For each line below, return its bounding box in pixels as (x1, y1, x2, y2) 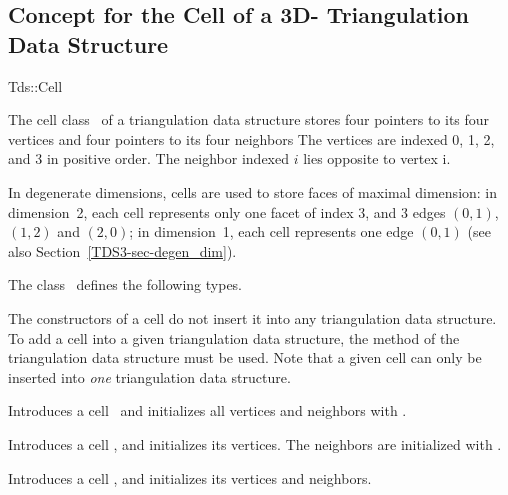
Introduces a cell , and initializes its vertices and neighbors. (8, 467, 372, 488)
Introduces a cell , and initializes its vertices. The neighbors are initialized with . (8, 433, 502, 454)
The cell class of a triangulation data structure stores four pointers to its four (8, 109, 490, 130)
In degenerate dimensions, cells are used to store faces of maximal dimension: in (8, 181, 498, 202)
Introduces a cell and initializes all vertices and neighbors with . (8, 400, 407, 421)
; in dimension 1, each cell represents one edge (129, 221, 414, 242)
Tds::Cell (8, 75, 63, 96)
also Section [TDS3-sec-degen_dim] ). (8, 240, 237, 261)
